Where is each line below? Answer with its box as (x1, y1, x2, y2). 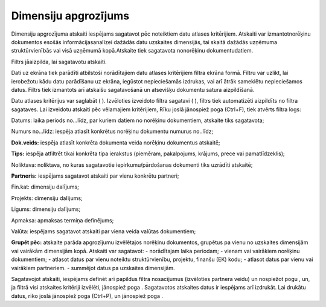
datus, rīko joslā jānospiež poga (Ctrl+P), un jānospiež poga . (11, 292, 163, 299)
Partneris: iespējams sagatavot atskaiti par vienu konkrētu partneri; (11, 172, 179, 179)
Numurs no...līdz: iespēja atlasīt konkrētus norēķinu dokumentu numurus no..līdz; (11, 128, 214, 135)
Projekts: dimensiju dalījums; (11, 194, 83, 202)
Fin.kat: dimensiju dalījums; (11, 183, 80, 190)
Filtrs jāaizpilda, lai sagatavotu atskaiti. (11, 58, 107, 65)
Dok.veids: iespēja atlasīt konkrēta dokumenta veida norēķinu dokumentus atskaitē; (11, 139, 220, 146)
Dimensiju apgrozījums (11, 9, 130, 22)
